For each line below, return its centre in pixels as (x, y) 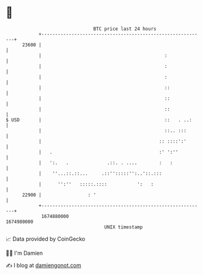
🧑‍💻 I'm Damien (24, 253)
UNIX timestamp (124, 227)
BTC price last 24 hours (125, 29)
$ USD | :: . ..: (99, 120)
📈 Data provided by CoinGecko (46, 239)
